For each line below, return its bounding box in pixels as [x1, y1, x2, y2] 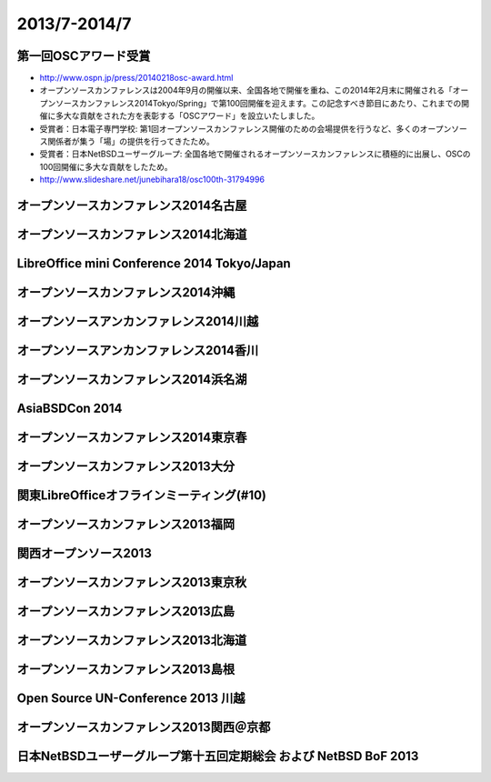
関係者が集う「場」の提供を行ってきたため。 [46, 136, 215, 147]
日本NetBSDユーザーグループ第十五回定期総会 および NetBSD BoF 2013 [16, 748, 419, 764]
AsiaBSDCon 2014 [16, 401, 123, 416]
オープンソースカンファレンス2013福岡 [16, 516, 235, 532]
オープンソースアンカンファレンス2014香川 [16, 343, 259, 358]
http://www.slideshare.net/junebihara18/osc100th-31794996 [39, 174, 266, 185]
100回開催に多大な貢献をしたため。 [39, 161, 173, 172]
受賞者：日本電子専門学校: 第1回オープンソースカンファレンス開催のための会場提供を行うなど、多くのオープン [39, 123, 452, 134]
